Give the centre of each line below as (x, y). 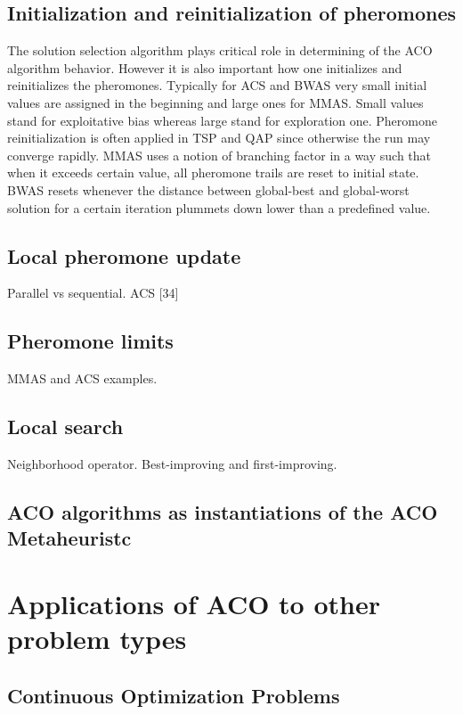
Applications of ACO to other (194, 603)
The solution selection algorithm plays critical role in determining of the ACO (220, 50)
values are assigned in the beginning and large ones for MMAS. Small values (215, 102)
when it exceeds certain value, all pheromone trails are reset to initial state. (213, 172)
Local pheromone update (124, 255)
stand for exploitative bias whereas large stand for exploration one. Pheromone (222, 120)
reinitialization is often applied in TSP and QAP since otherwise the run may (219, 138)
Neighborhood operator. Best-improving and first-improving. (172, 463)
